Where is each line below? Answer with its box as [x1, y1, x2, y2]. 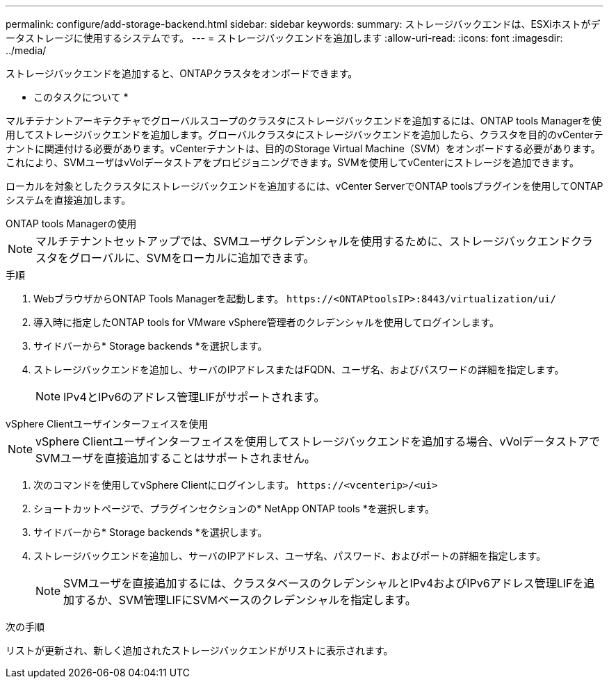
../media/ [6, 44, 47, 56]
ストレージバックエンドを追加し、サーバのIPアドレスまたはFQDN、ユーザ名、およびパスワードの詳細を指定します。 [33, 364, 565, 375]
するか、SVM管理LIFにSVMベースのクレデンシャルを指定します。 [74, 593, 416, 607]
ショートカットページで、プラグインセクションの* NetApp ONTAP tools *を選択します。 [33, 503, 435, 514]
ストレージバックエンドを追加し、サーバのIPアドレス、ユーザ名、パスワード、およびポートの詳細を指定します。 [33, 550, 546, 562]
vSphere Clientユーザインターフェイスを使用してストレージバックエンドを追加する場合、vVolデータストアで [35, 434, 601, 448]
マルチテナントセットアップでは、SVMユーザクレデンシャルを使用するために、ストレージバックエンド [35, 234, 571, 248]
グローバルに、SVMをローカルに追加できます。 [69, 251, 315, 265]
